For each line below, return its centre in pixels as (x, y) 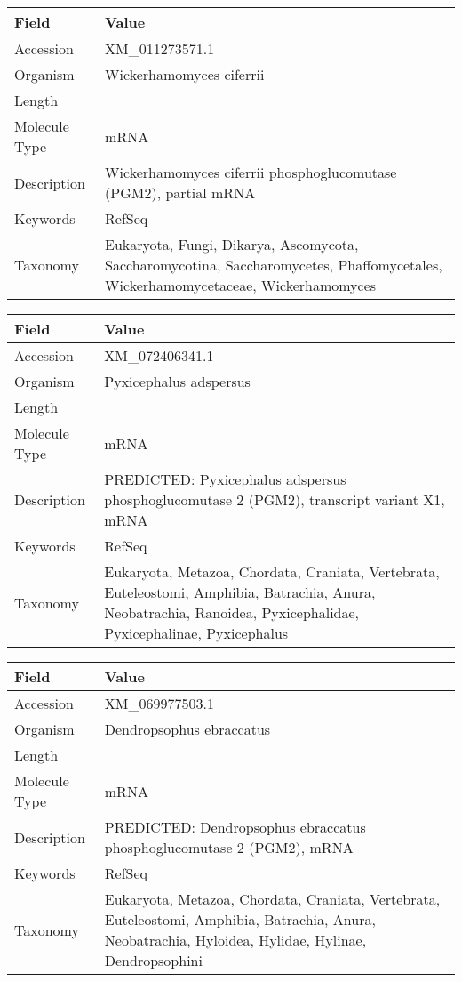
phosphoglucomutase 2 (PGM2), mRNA (229, 847)
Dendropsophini (153, 960)
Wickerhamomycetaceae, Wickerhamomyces (241, 285)
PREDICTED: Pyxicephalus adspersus (225, 479)
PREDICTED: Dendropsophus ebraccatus (235, 827)
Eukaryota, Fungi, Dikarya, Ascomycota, (232, 244)
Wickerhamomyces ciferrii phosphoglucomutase (251, 172)
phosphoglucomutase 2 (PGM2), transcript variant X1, (275, 499)
